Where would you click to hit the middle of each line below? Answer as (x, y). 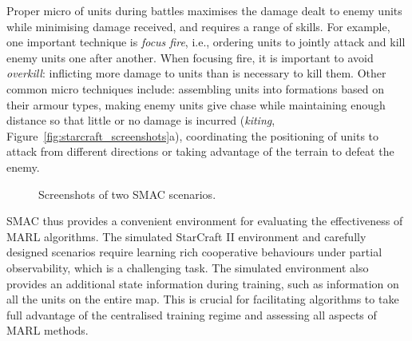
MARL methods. (48, 330)
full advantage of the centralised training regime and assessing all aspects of (192, 314)
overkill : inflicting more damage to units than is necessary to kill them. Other (196, 73)
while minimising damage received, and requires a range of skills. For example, (198, 26)
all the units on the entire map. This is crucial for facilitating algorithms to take (203, 299)
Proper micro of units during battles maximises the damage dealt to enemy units (204, 10)
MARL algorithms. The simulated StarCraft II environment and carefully (186, 236)
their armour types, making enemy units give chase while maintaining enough (196, 104)
